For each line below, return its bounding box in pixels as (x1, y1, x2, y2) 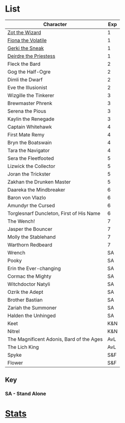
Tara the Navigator (7, 147, 50, 153)
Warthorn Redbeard (7, 241, 52, 248)
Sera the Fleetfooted (7, 155, 54, 162)
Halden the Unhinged (7, 312, 56, 319)
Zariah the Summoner (7, 304, 57, 311)
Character (43, 21, 67, 28)
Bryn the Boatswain (7, 139, 52, 146)
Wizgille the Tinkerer (7, 92, 55, 99)
